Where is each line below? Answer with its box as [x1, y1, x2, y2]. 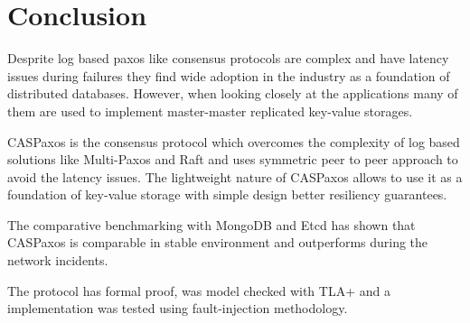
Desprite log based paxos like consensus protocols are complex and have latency [7, 49, 449, 68]
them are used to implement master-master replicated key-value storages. [7, 101, 413, 120]
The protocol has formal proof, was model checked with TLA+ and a [7, 281, 390, 300]
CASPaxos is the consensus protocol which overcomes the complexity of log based [7, 132, 460, 151]
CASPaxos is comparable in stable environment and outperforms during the [7, 233, 428, 252]
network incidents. [7, 251, 108, 270]
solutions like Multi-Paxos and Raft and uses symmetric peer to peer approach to [7, 150, 458, 169]
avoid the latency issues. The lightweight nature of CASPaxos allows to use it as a [7, 167, 463, 186]
